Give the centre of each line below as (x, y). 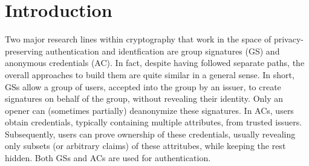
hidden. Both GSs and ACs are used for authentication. (108, 158)
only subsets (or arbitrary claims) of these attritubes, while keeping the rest (145, 146)
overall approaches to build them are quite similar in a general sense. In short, (150, 74)
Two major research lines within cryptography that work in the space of (138, 39)
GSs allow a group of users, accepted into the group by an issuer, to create (143, 86)
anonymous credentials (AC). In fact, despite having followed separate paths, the (155, 63)
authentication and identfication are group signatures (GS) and (163, 51)
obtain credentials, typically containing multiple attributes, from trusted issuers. (154, 122)
